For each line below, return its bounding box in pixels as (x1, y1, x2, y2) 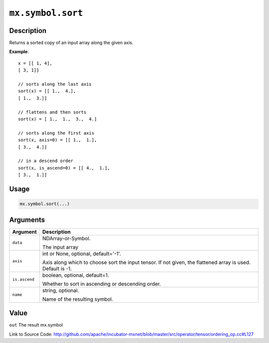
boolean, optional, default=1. (42, 272, 109, 279)
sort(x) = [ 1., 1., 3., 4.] (18, 116, 97, 122)
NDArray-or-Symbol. (42, 235, 91, 242)
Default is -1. (42, 265, 72, 272)
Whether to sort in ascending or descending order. (42, 280, 161, 287)
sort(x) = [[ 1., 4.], (18, 88, 76, 94)
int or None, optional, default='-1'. (42, 250, 122, 257)
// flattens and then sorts (18, 109, 87, 115)
